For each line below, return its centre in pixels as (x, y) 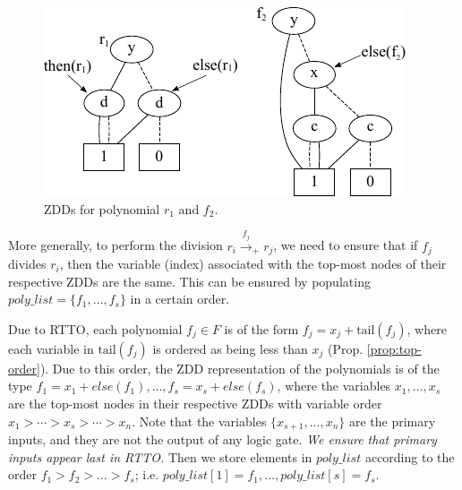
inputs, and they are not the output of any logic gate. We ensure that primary (222, 439)
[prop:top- (394, 348)
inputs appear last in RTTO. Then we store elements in (160, 456)
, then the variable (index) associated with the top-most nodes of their (253, 264)
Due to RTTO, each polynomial (95, 328)
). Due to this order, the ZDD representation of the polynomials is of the (240, 368)
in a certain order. (180, 299)
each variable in (51, 348)
